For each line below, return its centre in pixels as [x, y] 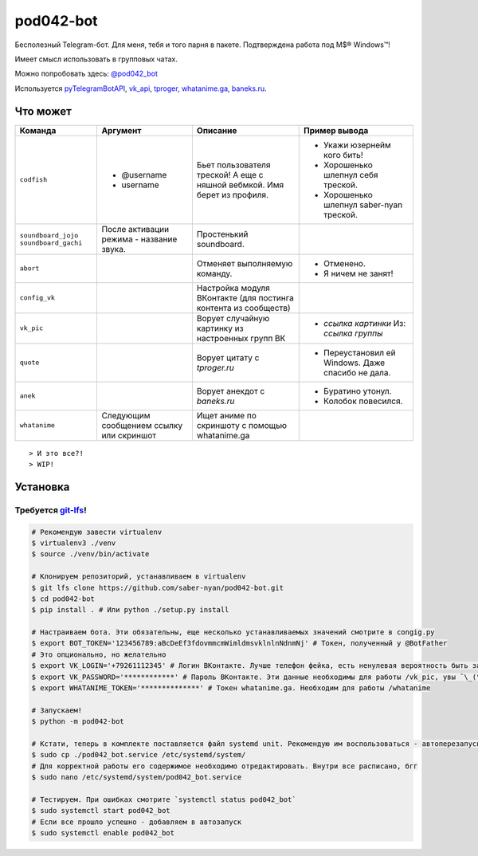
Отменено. [345, 263]
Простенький [222, 234]
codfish [33, 180]
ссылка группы [353, 333]
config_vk [37, 298]
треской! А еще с [230, 175]
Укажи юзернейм [358, 145]
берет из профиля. [232, 194]
